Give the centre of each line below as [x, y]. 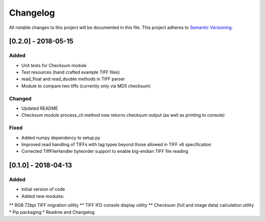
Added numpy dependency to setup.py [61, 138]
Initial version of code [43, 189]
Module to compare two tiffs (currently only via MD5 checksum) [86, 86]
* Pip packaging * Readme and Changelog [52, 212]
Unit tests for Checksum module [54, 65]
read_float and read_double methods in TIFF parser [73, 79]
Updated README [40, 108]
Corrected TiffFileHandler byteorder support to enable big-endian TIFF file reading [105, 151]
